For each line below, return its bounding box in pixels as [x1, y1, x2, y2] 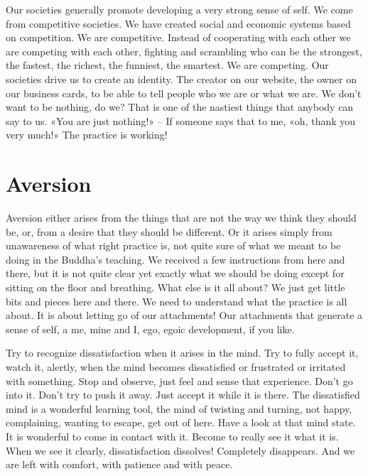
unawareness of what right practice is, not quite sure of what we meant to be [6, 238, 341, 253]
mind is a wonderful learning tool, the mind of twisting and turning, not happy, [6, 401, 352, 416]
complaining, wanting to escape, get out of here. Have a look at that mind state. [6, 415, 356, 430]
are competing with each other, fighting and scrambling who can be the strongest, [6, 43, 362, 58]
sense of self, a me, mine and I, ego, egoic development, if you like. [6, 321, 295, 336]
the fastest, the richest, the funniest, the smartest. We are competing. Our [6, 58, 329, 72]
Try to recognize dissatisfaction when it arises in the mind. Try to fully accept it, [6, 345, 359, 360]
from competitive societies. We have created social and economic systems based [6, 16, 351, 31]
